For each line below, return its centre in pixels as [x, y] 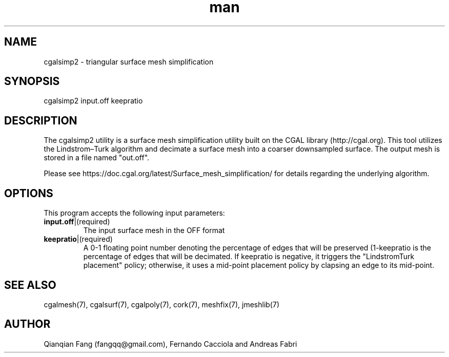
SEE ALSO [30, 285]
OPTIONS [29, 193]
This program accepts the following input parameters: [134, 213]
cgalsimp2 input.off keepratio [93, 101]
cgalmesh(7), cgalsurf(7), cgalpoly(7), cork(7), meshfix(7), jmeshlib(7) [162, 304]
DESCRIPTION [41, 120]
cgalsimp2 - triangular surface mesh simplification [129, 61]
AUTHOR [27, 324]
